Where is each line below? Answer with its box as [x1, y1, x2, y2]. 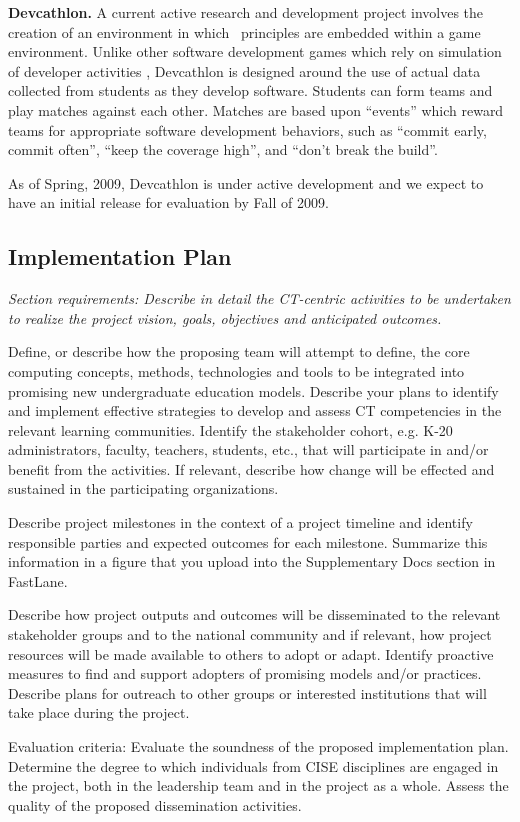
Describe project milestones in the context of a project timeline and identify [8, 512, 473, 533]
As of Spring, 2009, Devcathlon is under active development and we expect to [8, 172, 484, 193]
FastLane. [8, 570, 68, 591]
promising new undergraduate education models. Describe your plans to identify [8, 380, 499, 401]
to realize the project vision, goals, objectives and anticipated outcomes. [8, 307, 442, 328]
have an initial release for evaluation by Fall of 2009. [8, 192, 329, 213]
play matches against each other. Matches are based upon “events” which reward [8, 99, 504, 120]
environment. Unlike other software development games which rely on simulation [8, 41, 502, 62]
